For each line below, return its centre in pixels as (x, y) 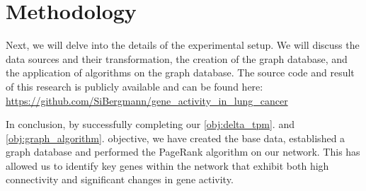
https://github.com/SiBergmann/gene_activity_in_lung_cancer (147, 100)
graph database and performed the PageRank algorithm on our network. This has (183, 152)
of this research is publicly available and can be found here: (135, 86)
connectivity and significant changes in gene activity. (120, 179)
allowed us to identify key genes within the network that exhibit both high (167, 165)
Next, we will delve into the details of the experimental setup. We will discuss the (183, 45)
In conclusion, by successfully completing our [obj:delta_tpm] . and (150, 124)
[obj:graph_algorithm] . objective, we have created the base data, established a (176, 138)
